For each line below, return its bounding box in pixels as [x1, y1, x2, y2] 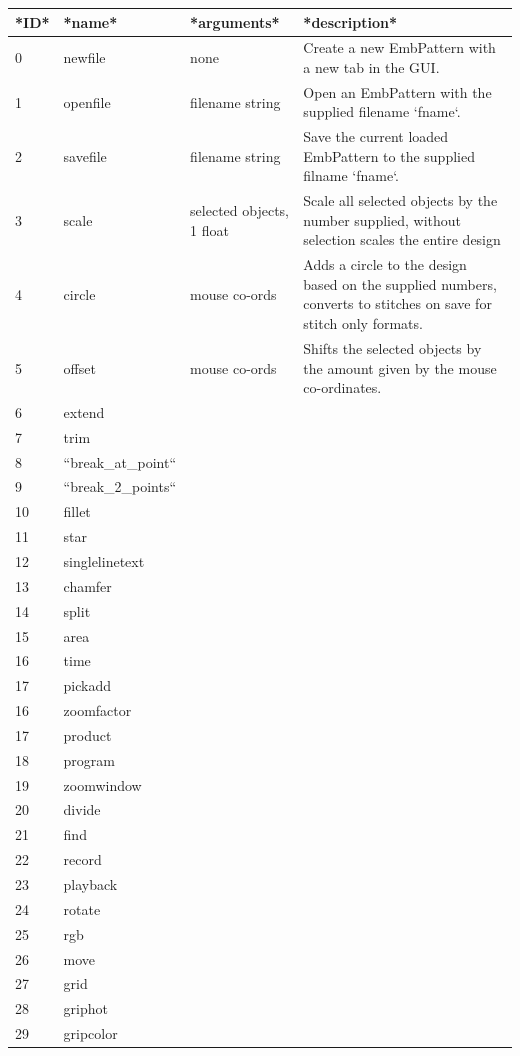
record [63, 849, 102, 870]
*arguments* [190, 11, 280, 32]
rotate [63, 898, 101, 919]
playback [63, 873, 118, 894]
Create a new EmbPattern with [303, 37, 496, 58]
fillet [63, 501, 91, 522]
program [63, 749, 115, 770]
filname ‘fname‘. [303, 165, 400, 186]
